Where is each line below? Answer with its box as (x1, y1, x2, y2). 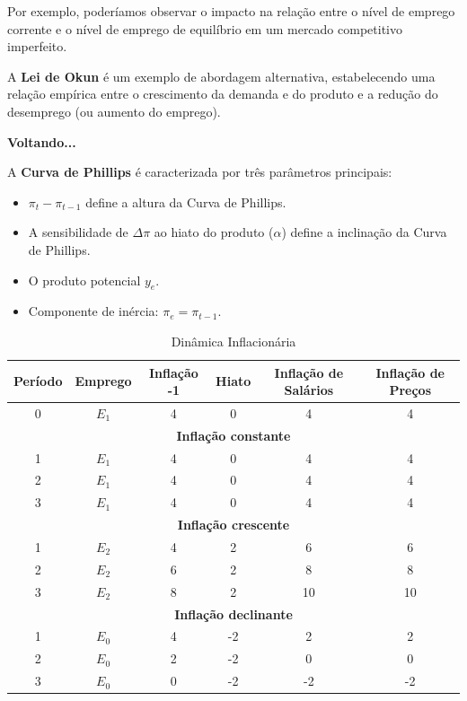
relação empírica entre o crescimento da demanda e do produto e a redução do (7, 84, 438, 103)
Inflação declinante (174, 604, 293, 623)
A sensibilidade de (28, 223, 128, 241)
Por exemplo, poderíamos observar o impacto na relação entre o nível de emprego (7, 2, 455, 20)
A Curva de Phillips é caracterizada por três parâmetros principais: (7, 162, 392, 181)
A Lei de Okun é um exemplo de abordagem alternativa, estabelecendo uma (7, 66, 436, 85)
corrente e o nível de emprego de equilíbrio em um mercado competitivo (7, 19, 402, 38)
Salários (284, 381, 334, 399)
